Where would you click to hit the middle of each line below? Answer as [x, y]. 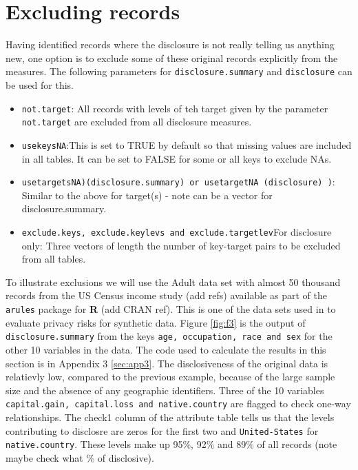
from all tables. [54, 259]
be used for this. [40, 84]
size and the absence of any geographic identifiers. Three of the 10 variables [165, 390]
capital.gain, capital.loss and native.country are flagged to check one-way [178, 403]
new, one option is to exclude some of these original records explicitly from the [172, 58]
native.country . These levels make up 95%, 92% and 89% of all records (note [171, 444]
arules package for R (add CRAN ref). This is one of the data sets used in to [171, 309]
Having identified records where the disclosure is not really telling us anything [170, 44]
